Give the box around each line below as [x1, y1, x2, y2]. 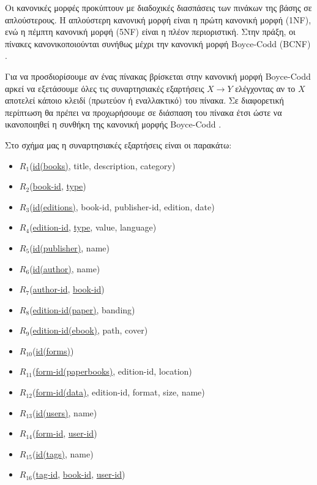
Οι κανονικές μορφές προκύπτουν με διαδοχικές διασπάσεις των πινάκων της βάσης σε [5, 1, 312, 13]
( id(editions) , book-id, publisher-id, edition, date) [29, 200, 215, 213]
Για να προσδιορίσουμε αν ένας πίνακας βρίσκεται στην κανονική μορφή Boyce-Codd [5, 69, 311, 82]
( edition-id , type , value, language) [29, 221, 157, 234]
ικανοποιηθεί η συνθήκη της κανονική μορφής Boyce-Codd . [5, 118, 222, 131]
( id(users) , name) [32, 406, 97, 419]
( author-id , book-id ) [29, 283, 105, 296]
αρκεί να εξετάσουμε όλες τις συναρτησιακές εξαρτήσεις [5, 82, 204, 94]
